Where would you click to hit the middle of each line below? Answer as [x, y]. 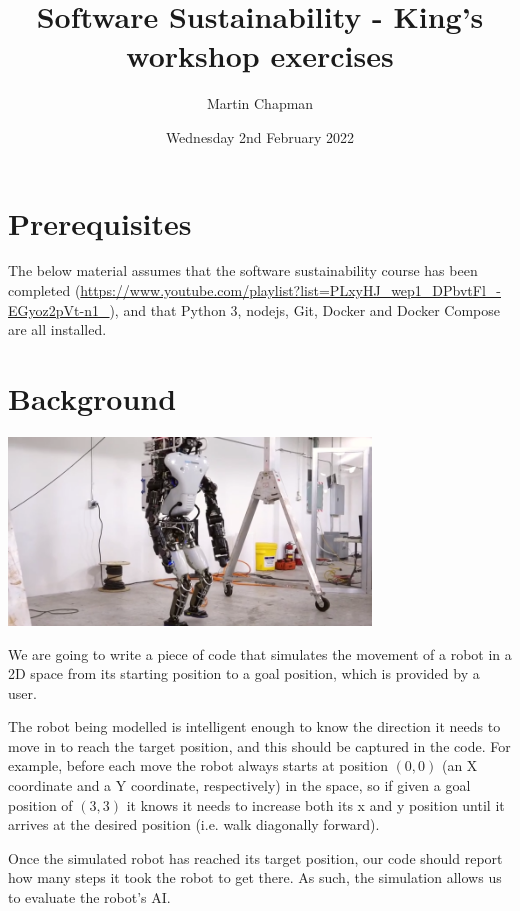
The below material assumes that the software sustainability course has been [243, 270]
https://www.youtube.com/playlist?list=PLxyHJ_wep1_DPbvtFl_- [290, 290]
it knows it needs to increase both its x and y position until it [315, 804]
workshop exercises [260, 55]
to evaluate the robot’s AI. [89, 897]
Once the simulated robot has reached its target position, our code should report [255, 857]
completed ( [44, 290]
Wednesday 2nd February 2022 [260, 136]
